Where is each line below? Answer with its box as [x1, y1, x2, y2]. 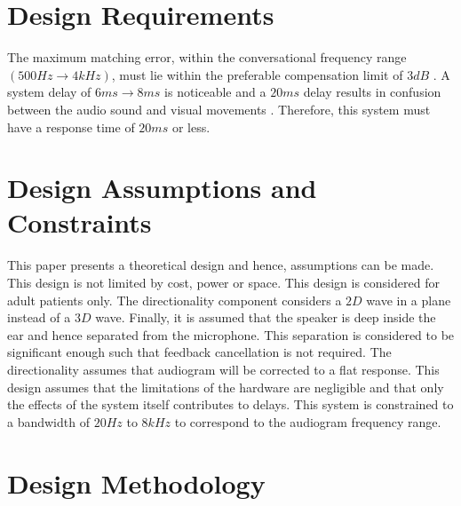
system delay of [7, 83, 91, 101]
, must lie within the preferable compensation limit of [111, 65, 403, 83]
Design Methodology [7, 464, 266, 501]
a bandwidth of [7, 412, 90, 431]
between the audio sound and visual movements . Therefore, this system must [7, 99, 431, 118]
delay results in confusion [303, 83, 441, 101]
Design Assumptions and [7, 170, 317, 206]
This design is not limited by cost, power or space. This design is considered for [7, 273, 440, 291]
